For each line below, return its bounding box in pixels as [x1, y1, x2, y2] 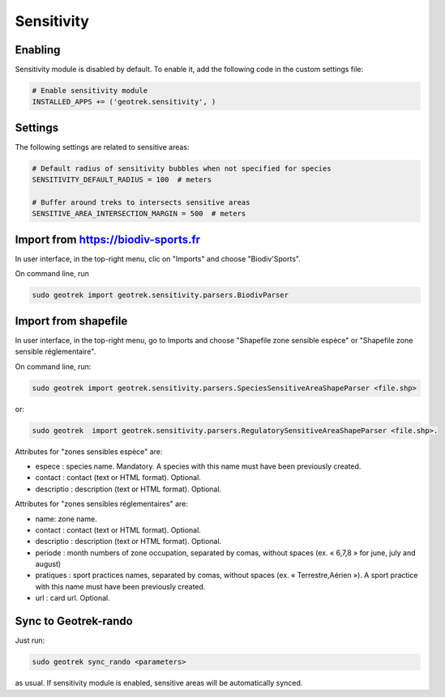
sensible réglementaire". [15, 346, 96, 356]
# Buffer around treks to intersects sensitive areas [32, 198, 250, 207]
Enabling [15, 43, 61, 57]
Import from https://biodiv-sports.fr [15, 232, 201, 246]
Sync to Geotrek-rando [15, 614, 133, 628]
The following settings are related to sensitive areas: [15, 142, 190, 151]
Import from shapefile [15, 314, 128, 328]
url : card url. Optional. [35, 593, 110, 603]
